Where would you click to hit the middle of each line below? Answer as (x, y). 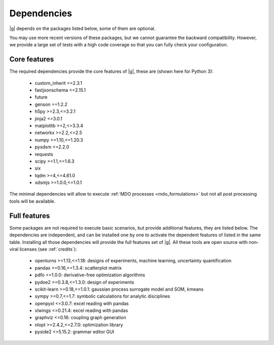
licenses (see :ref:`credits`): (48, 249)
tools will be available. (32, 201)
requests (44, 154)
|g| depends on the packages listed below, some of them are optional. (82, 28)
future (41, 97)
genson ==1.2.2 (51, 104)
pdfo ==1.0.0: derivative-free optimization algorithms (90, 275)
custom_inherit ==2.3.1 (58, 83)
